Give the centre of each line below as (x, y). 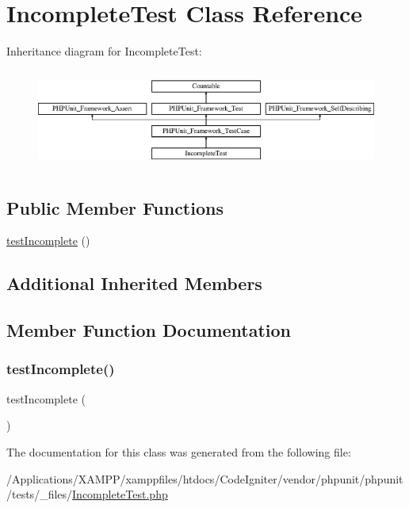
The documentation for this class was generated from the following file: (179, 451)
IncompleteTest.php (120, 494)
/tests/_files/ (40, 494)
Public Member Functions (115, 207)
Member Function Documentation (149, 330)
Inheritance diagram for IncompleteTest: (104, 51)
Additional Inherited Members (134, 283)
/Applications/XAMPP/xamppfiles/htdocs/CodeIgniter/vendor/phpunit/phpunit (205, 478)
